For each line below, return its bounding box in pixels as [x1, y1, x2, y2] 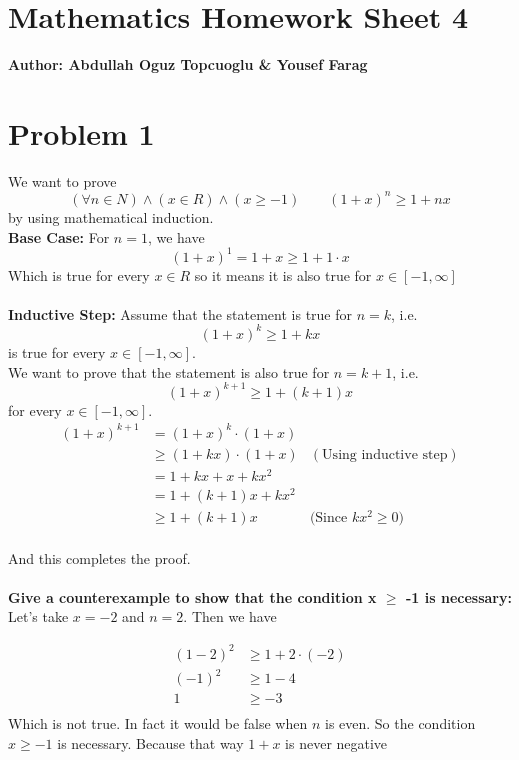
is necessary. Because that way [57, 732, 244, 753]
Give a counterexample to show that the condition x [8, 586, 377, 607]
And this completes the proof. [8, 547, 191, 568]
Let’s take [8, 606, 69, 627]
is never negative [285, 732, 388, 753]
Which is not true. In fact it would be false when [8, 713, 308, 734]
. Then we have [183, 606, 277, 627]
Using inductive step [322, 447, 448, 462]
